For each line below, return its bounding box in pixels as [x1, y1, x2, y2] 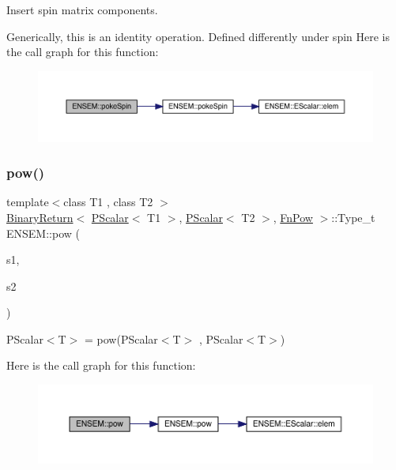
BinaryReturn [6, 209, 74, 225]
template [6, 194, 49, 210]
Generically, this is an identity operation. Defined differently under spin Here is [6, 28, 390, 44]
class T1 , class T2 [63, 194, 153, 210]
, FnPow [273, 209, 313, 225]
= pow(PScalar [85, 330, 158, 347]
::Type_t [331, 209, 375, 225]
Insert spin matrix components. [6, 2, 158, 17]
